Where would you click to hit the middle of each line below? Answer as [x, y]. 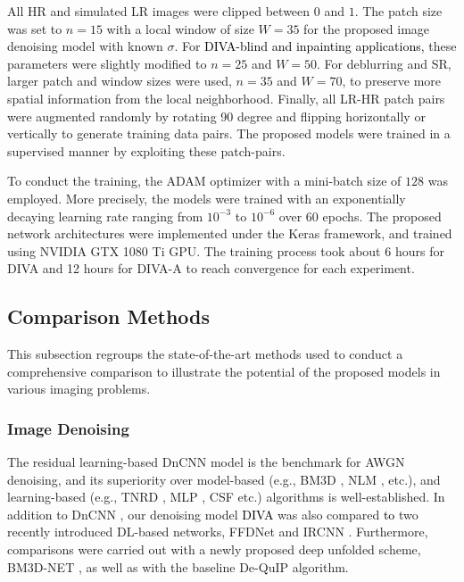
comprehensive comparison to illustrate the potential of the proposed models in [224, 371]
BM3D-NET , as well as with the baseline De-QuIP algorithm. [178, 566]
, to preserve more [392, 81]
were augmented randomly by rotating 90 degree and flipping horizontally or [216, 116]
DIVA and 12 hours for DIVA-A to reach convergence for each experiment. [211, 268]
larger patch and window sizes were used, [120, 81]
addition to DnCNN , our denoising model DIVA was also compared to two [213, 514]
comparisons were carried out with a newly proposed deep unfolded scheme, [214, 549]
